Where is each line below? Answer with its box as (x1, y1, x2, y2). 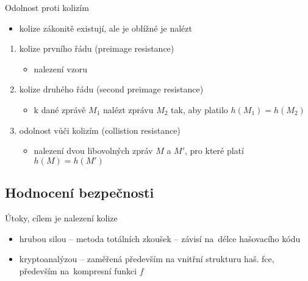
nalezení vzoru (34, 62, 88, 75)
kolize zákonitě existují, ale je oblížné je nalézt (19, 21, 192, 34)
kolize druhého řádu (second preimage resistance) (19, 83, 204, 95)
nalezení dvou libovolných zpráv (34, 144, 153, 157)
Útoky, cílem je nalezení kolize (5, 211, 118, 224)
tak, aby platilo (171, 103, 228, 116)
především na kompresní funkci (19, 264, 137, 277)
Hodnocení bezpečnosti (5, 183, 154, 202)
